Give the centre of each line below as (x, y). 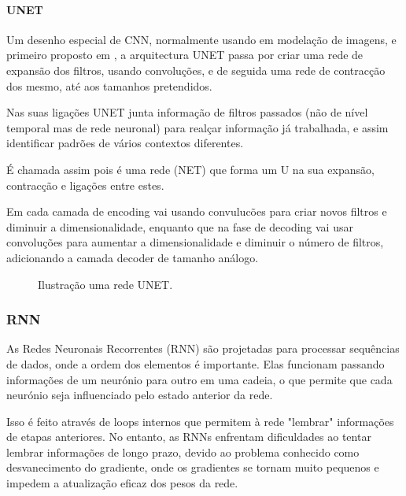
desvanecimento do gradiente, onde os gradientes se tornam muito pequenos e (193, 467)
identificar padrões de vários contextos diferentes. (125, 143)
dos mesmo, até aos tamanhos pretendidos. (109, 85)
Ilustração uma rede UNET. (105, 284)
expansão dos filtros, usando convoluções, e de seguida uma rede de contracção (196, 70)
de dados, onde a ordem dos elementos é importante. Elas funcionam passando (196, 363)
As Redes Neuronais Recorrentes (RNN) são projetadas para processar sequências (203, 348)
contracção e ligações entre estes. (85, 185)
